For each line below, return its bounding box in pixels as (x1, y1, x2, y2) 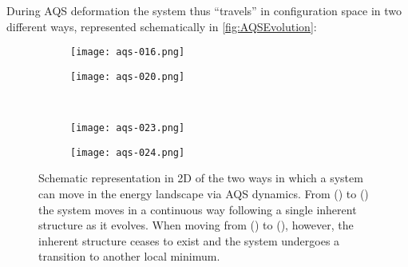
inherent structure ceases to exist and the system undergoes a (38, 232, 340, 249)
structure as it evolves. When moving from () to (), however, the (38, 217, 354, 233)
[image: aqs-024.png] (70, 146, 185, 158)
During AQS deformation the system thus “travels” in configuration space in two (6, 2, 402, 18)
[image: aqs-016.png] (70, 46, 185, 58)
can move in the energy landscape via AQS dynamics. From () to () (38, 185, 369, 201)
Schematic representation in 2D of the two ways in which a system (38, 169, 363, 186)
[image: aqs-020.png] (70, 70, 185, 82)
